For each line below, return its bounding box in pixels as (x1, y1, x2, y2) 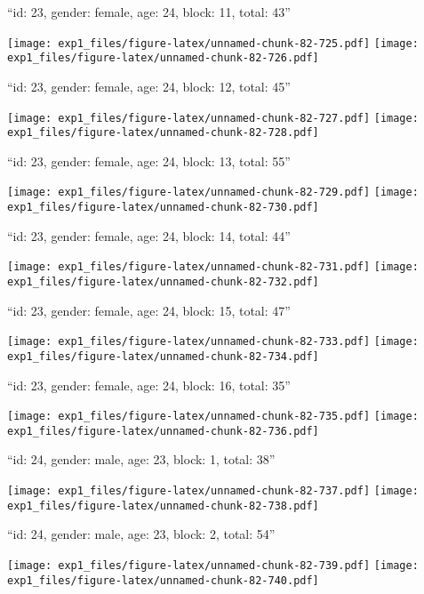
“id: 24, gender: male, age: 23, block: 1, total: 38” (7, 450, 276, 469)
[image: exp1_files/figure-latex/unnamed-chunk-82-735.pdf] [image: (7, 410, 419, 423)
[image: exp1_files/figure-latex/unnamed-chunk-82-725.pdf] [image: (7, 36, 419, 50)
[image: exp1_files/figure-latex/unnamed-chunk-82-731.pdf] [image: (7, 261, 419, 274)
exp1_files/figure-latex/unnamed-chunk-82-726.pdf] (7, 52, 319, 65)
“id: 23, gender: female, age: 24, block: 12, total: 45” (7, 76, 291, 95)
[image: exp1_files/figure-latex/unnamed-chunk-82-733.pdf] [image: (7, 335, 419, 349)
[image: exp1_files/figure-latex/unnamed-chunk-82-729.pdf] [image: (7, 186, 419, 199)
